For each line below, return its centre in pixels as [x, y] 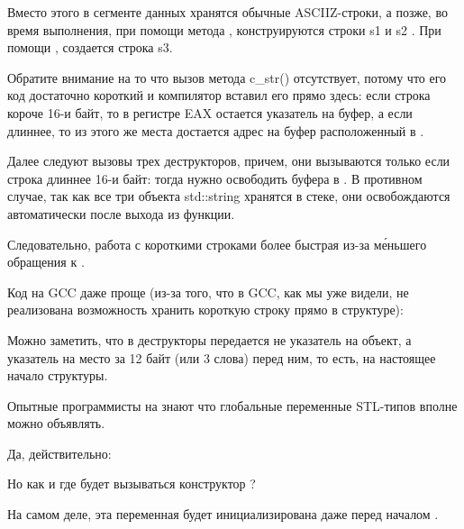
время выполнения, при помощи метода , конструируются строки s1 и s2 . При [224, 29]
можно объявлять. [56, 423]
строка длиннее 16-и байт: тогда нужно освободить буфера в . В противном [215, 178]
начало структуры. [58, 375]
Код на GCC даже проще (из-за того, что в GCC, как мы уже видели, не [208, 292]
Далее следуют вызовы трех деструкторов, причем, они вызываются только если [229, 161]
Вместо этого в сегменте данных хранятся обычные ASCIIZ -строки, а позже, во [227, 12]
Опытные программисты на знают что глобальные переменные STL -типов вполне [232, 405]
